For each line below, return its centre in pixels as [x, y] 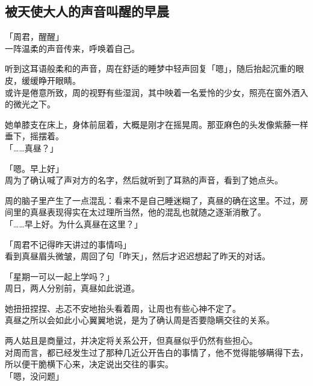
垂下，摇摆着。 [34, 136]
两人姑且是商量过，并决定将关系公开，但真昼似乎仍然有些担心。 [131, 340]
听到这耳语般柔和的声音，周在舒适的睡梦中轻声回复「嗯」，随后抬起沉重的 [150, 68]
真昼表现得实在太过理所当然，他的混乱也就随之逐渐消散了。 [148, 212]
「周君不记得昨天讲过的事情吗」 [68, 244]
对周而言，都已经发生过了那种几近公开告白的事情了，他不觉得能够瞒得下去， [156, 352]
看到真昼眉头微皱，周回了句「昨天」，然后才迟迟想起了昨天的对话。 [138, 256]
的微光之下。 [30, 104]
